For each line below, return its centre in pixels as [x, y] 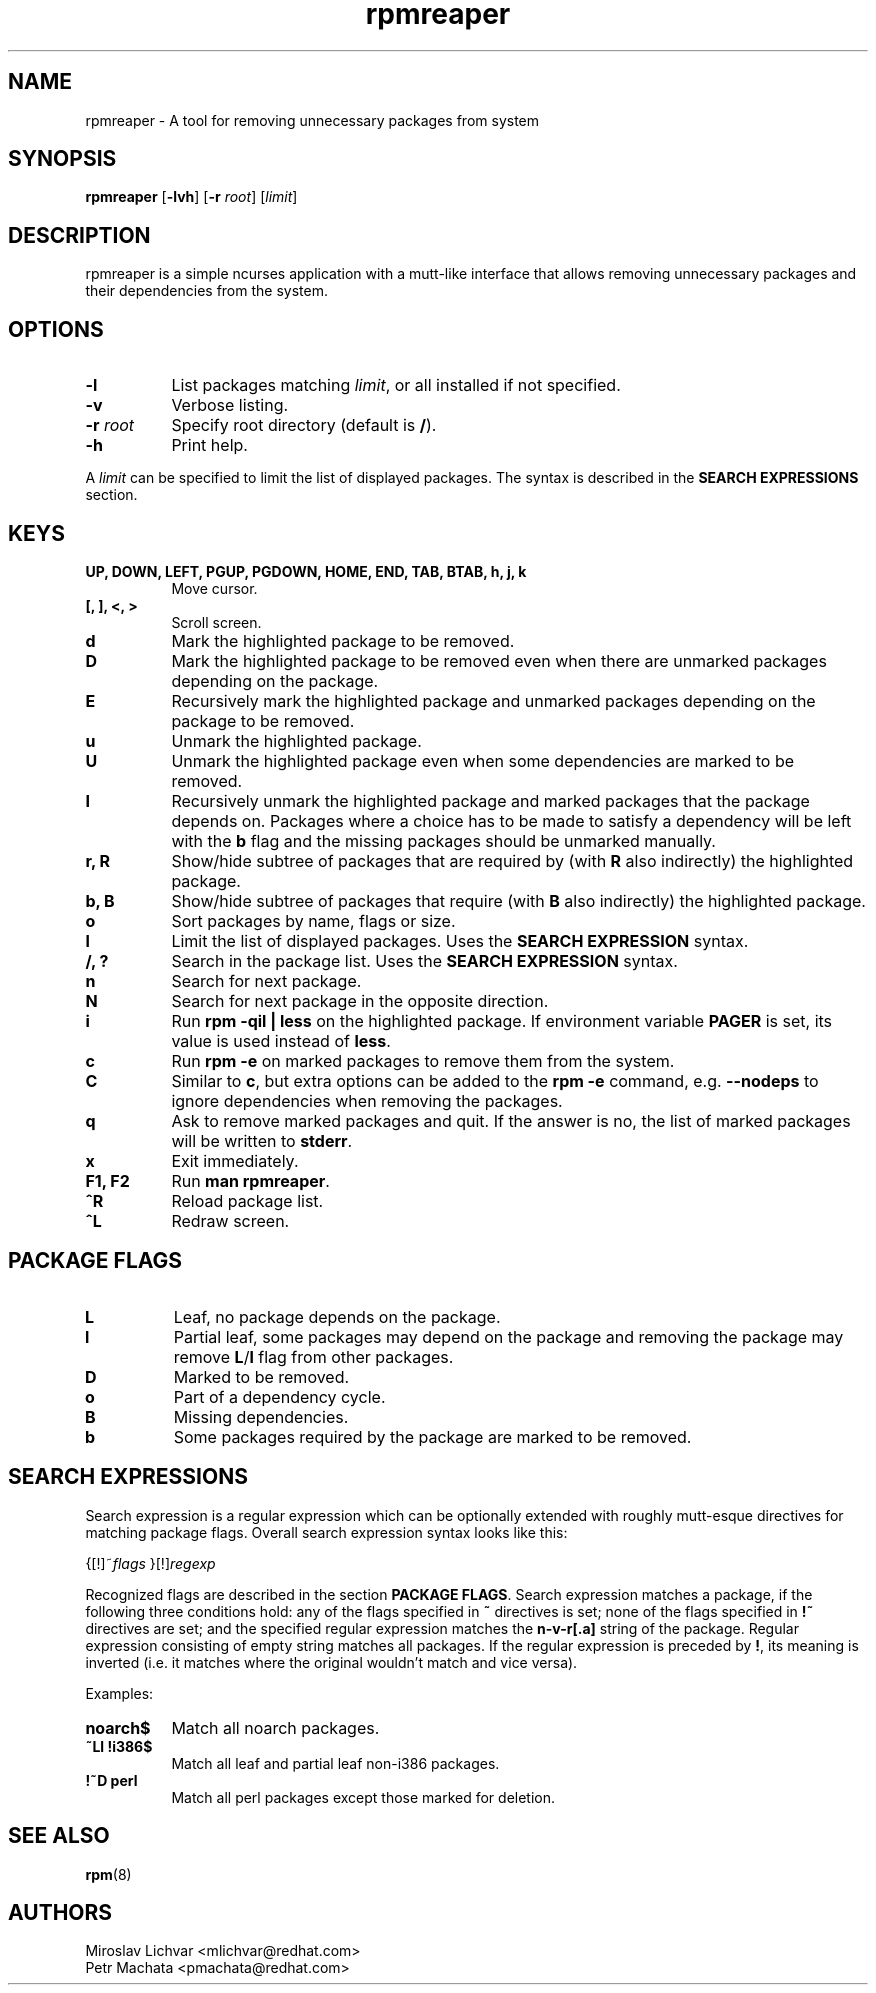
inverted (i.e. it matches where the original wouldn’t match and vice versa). [331, 1662]
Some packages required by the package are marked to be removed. [432, 1436]
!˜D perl [111, 1780]
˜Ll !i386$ [119, 1746]
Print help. [209, 445]
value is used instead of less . [281, 1040]
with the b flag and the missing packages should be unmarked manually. [443, 840]
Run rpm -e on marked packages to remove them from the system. [423, 1060]
